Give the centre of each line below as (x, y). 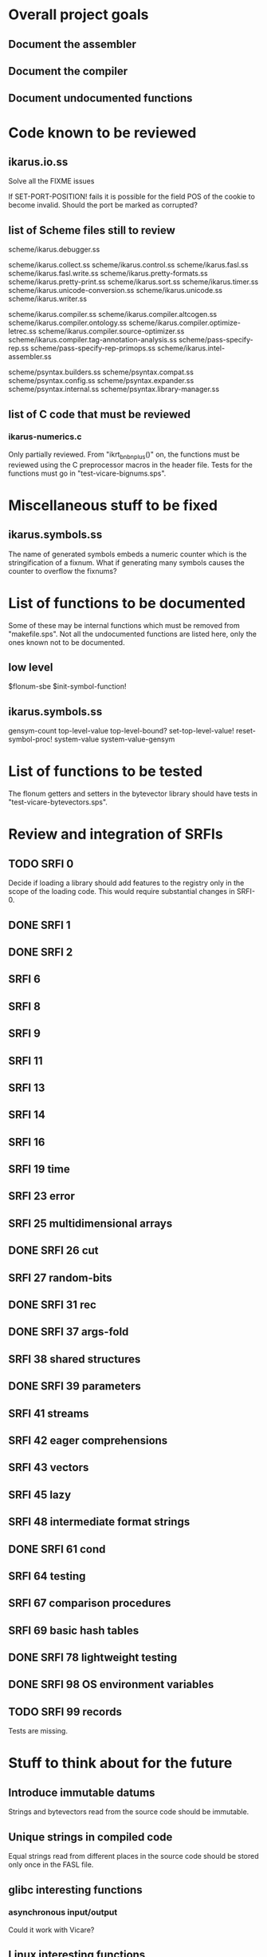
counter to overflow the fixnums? (63, 571)
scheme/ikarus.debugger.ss (54, 250)
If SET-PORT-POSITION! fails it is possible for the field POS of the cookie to (132, 196)
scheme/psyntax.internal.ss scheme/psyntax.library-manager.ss (114, 389)
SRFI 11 (26, 1060)
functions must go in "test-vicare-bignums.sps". (87, 473)
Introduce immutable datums (82, 1792)
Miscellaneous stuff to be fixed (113, 505)
